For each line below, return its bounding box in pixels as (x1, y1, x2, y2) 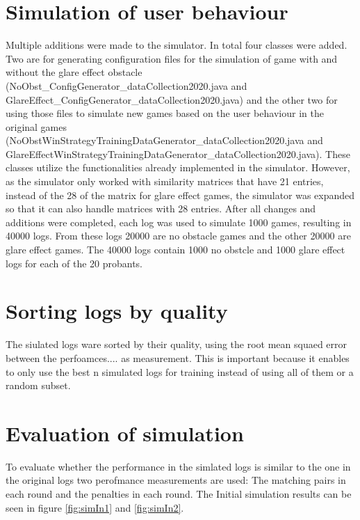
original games (6, 119, 67, 134)
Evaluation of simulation (6, 418, 244, 447)
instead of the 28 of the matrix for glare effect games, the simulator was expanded (6, 187, 355, 202)
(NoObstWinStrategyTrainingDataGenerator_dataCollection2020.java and (6, 133, 323, 148)
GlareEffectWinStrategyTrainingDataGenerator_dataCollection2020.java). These (6, 146, 350, 161)
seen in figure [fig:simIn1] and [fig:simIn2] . (6, 500, 184, 514)
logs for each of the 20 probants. (6, 255, 143, 270)
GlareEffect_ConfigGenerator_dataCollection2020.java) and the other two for (6, 92, 338, 107)
